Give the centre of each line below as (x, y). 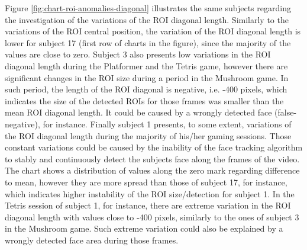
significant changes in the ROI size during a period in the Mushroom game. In (147, 77)
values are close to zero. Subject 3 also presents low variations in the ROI (138, 54)
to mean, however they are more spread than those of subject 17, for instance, (146, 182)
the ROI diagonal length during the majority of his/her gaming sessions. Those (148, 135)
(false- (286, 112)
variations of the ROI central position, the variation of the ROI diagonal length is (153, 31)
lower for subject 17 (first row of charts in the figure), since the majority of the (148, 42)
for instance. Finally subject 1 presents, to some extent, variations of (167, 124)
